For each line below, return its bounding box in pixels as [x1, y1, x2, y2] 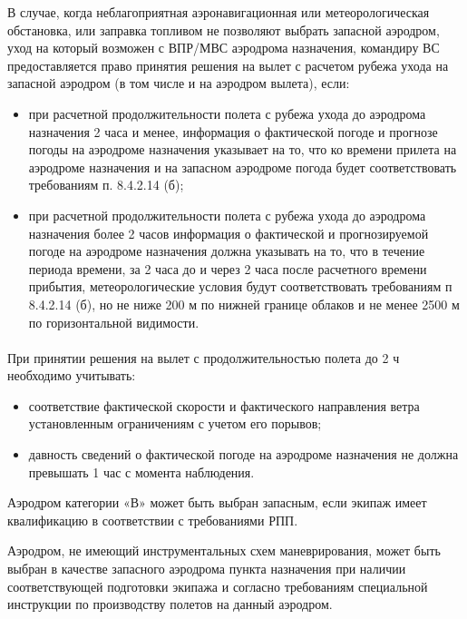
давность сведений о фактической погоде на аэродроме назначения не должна [28, 445, 459, 464]
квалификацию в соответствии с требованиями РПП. [7, 510, 298, 529]
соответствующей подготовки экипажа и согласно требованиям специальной [7, 576, 428, 595]
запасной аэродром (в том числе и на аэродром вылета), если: [7, 74, 350, 93]
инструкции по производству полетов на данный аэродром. [7, 594, 333, 614]
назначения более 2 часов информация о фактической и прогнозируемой [28, 223, 429, 242]
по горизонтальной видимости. [28, 312, 199, 331]
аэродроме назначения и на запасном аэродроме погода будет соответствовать [28, 157, 457, 176]
